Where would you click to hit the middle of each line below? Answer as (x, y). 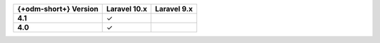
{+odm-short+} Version (58, 9)
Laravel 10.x (127, 9)
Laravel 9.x (174, 9)
